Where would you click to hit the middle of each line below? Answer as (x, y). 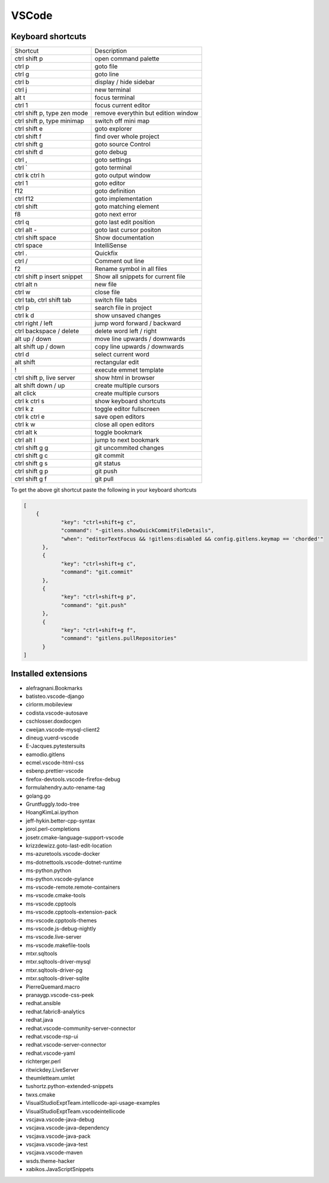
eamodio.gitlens (45, 754)
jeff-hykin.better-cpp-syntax (61, 821)
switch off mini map (122, 121)
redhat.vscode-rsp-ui (52, 1036)
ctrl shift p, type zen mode (51, 113)
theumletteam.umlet (50, 1078)
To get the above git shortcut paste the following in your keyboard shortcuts (104, 490)
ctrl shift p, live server (45, 378)
